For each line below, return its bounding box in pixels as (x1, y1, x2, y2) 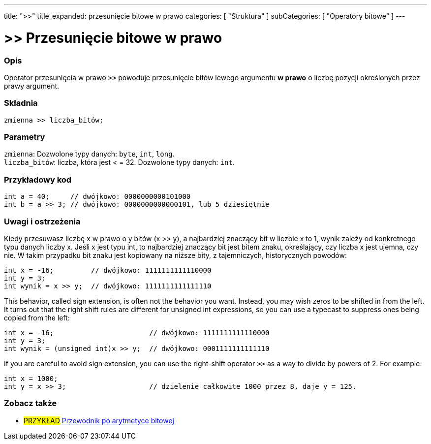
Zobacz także (4, 398, 57, 409)
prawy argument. (4, 81, 60, 90)
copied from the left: (4, 313, 70, 322)
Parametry (4, 132, 45, 142)
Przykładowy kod (4, 174, 72, 185)
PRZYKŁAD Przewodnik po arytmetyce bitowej (24, 416, 174, 425)
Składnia (4, 98, 38, 108)
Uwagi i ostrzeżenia (4, 216, 81, 226)
